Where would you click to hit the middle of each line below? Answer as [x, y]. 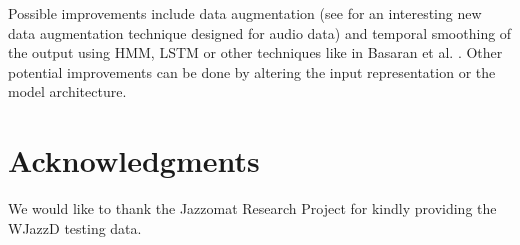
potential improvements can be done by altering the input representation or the [252, 71]
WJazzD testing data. [75, 227]
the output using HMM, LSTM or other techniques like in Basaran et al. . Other [255, 52]
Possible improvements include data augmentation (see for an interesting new [245, 13]
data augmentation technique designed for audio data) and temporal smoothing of [260, 32]
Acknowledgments [134, 160]
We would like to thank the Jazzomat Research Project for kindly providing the [252, 208]
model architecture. [67, 91]
